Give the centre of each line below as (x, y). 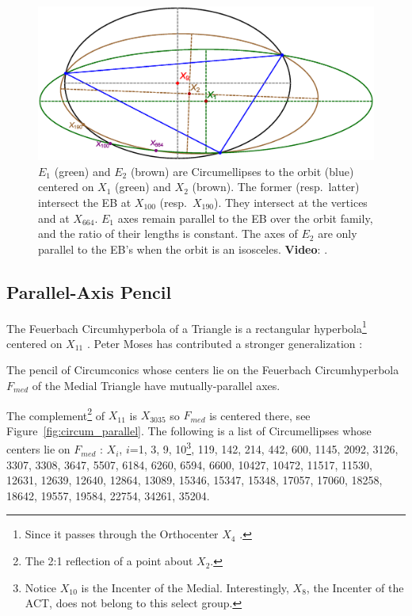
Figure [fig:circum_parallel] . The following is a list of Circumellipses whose (189, 430)
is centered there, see (260, 415)
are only (338, 233)
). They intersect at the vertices (291, 202)
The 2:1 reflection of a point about (109, 561)
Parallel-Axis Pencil (89, 291)
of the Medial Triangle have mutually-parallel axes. (156, 385)
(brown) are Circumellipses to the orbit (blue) (242, 171)
